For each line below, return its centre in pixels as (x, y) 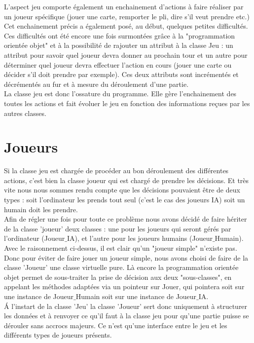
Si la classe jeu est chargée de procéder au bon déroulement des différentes (116, 171)
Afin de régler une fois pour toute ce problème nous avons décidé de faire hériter (126, 219)
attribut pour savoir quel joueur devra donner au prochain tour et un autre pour (126, 55)
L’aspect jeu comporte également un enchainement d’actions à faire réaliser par (124, 6)
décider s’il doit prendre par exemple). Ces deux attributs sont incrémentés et (121, 74)
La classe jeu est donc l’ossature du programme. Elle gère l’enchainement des (120, 94)
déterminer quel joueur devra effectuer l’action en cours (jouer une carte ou (118, 64)
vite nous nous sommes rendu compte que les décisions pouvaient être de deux (122, 190)
